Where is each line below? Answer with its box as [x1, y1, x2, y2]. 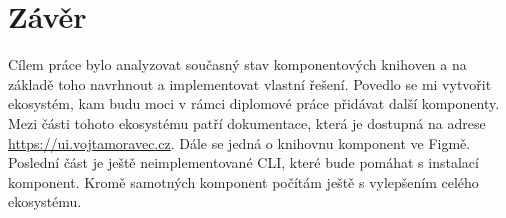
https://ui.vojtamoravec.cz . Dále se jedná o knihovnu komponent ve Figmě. [8, 132, 471, 153]
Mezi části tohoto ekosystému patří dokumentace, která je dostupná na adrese [8, 112, 486, 133]
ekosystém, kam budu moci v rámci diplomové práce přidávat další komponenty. [8, 93, 500, 114]
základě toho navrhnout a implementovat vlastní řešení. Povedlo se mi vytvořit [8, 73, 492, 94]
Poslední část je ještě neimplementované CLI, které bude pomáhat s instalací [8, 152, 479, 173]
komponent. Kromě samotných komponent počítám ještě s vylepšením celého [8, 171, 479, 192]
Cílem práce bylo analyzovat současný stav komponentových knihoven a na [8, 54, 467, 75]
